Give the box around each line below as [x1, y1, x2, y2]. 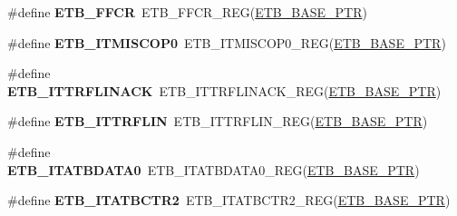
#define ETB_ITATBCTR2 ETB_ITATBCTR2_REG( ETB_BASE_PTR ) [7, 191, 451, 210]
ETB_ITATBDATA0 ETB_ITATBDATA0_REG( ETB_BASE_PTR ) [7, 160, 420, 179]
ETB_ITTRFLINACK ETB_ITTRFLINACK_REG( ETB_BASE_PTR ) [7, 81, 442, 100]
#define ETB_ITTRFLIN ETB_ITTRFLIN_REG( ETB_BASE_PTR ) [7, 112, 428, 131]
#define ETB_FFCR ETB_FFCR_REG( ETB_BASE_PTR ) [7, 3, 367, 21]
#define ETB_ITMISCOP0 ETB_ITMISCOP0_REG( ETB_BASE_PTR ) [7, 33, 446, 52]
